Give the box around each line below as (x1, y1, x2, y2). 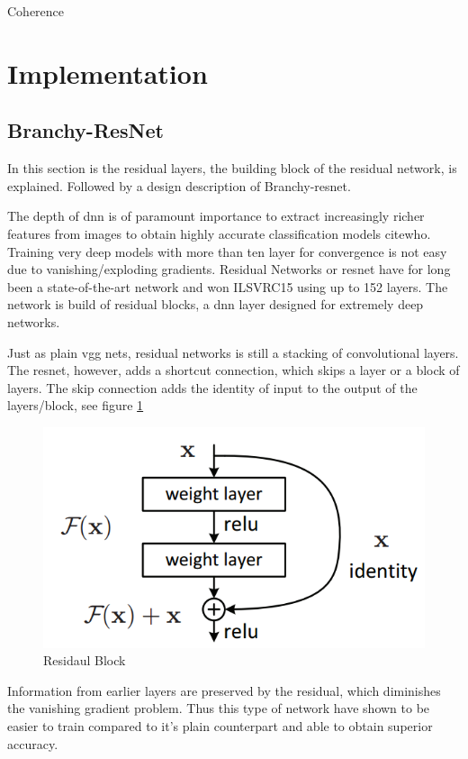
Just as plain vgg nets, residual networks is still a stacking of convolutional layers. (7, 343, 459, 361)
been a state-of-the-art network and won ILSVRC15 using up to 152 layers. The (7, 277, 448, 296)
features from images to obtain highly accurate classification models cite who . (7, 224, 431, 242)
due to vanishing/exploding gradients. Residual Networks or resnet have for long (7, 260, 451, 279)
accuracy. (7, 734, 58, 753)
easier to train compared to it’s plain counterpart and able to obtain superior (7, 716, 433, 735)
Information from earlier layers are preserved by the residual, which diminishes (7, 681, 441, 700)
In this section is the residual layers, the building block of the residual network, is (7, 159, 457, 178)
